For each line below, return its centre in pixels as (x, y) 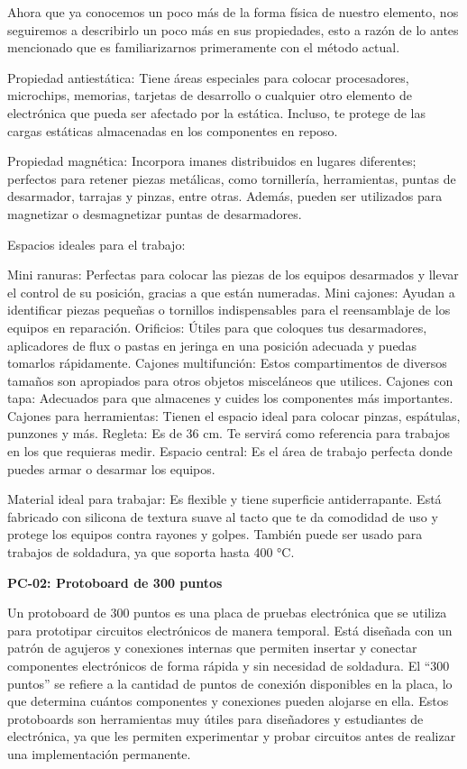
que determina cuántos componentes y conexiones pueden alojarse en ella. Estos (228, 701)
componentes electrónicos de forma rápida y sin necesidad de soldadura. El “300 (229, 665)
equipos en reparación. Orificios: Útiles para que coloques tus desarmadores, (217, 327)
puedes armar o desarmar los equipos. (111, 468)
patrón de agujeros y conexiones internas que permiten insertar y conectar (212, 648)
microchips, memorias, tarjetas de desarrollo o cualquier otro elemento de (210, 95)
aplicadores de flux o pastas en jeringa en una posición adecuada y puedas (212, 345)
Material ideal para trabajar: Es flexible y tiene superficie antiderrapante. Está (224, 499)
